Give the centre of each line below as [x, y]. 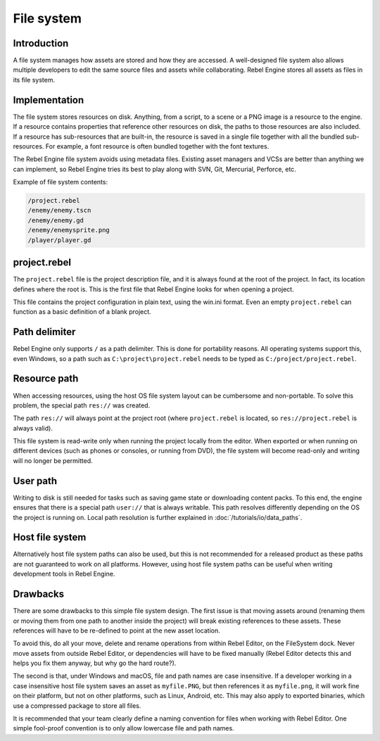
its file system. [34, 80]
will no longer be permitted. [53, 460]
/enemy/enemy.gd [56, 220]
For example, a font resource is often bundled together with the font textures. [157, 146]
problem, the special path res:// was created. [82, 405]
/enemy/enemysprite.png [69, 230]
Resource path [46, 379]
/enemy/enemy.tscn [59, 210]
